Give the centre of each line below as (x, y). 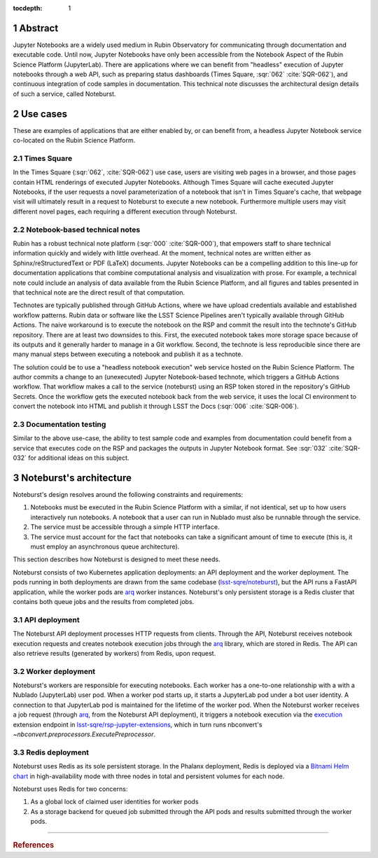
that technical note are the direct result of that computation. (99, 292)
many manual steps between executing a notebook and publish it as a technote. (128, 354)
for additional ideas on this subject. (79, 458)
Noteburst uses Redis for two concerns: (70, 789)
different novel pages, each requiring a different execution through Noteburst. (125, 211)
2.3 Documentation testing (59, 425)
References (34, 845)
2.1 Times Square (43, 158)
